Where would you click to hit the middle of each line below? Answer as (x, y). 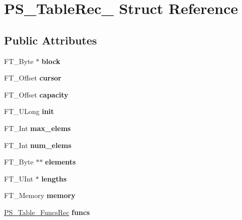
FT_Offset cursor (33, 78)
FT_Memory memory (40, 195)
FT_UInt (19, 178)
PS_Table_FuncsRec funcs (47, 212)
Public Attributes (51, 40)
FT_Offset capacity (36, 94)
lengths (54, 178)
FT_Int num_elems (38, 145)
